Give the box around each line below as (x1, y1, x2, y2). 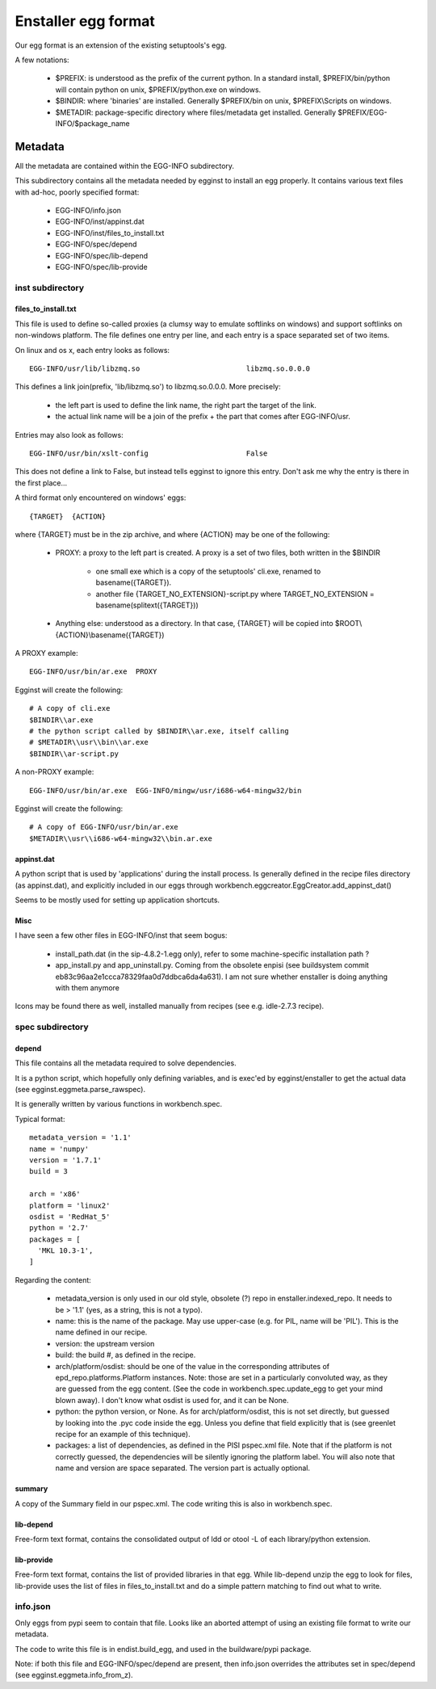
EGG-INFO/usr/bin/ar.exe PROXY (29, 667, 157, 676)
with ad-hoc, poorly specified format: (15, 187, 140, 197)
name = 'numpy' (29, 1144, 90, 1153)
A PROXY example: (15, 649, 78, 658)
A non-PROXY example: (15, 767, 94, 777)
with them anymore (55, 982, 120, 993)
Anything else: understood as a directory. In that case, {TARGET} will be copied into (55, 619, 334, 628)
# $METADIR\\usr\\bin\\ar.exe (29, 737, 149, 747)
